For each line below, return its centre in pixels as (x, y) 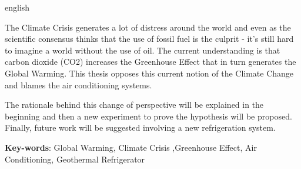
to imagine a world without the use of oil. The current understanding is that (143, 50)
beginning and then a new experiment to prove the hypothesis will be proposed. (148, 116)
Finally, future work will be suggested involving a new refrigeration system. (140, 127)
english (17, 7)
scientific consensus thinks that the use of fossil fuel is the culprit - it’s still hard (149, 39)
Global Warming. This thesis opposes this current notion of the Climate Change (149, 73)
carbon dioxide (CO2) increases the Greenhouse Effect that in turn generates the (150, 62)
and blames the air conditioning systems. (78, 84)
